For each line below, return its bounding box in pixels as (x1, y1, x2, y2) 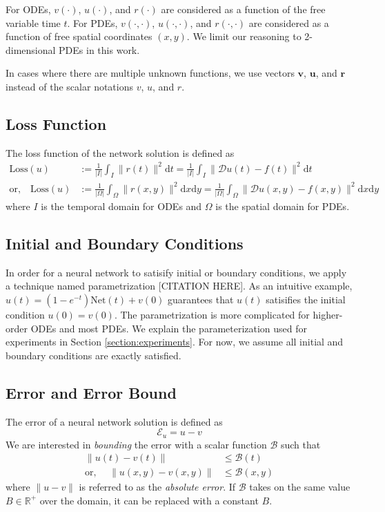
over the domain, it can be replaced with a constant (39, 493, 259, 507)
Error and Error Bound (6, 381, 177, 403)
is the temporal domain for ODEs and (41, 199, 202, 214)
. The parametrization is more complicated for (114, 307, 310, 322)
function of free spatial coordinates (6, 29, 152, 44)
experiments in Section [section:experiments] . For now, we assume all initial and (6, 334, 344, 349)
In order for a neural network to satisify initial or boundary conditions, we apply (6, 265, 347, 279)
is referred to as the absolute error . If (79, 480, 236, 494)
